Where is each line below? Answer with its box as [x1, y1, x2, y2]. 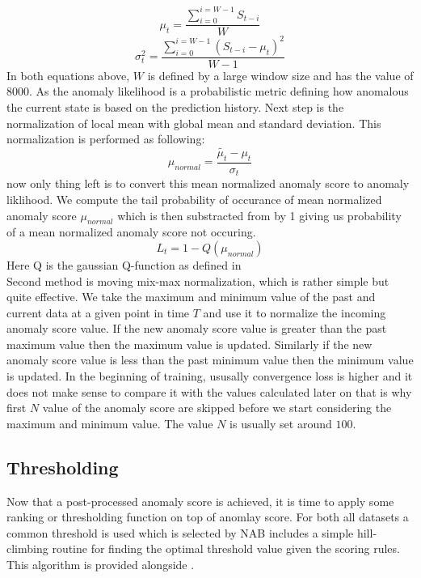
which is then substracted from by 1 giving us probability [117, 206, 402, 223]
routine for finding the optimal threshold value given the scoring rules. [52, 540, 400, 557]
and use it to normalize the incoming [203, 304, 386, 321]
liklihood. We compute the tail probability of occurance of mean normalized [6, 190, 382, 207]
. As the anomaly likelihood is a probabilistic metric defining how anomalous [29, 83, 409, 100]
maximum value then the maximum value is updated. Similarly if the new [6, 335, 373, 352]
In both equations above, [6, 66, 130, 83]
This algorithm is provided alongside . [6, 556, 195, 573]
